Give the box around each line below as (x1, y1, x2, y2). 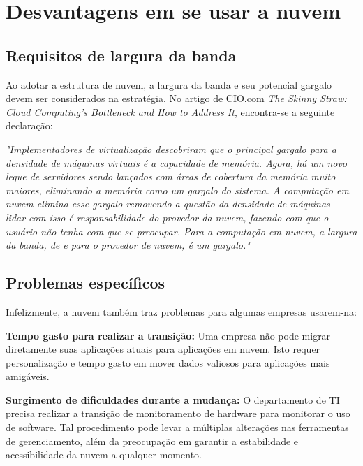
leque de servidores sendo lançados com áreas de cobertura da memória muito (6, 169, 336, 184)
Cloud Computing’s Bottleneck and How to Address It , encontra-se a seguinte (6, 104, 335, 119)
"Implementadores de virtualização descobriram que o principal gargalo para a (6, 141, 336, 156)
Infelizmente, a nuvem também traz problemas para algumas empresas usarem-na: (6, 304, 357, 319)
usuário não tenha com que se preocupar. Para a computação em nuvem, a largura (6, 224, 357, 238)
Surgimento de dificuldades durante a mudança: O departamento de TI (6, 392, 340, 407)
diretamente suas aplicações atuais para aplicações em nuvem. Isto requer (6, 342, 320, 356)
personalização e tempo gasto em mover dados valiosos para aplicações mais (6, 355, 330, 370)
